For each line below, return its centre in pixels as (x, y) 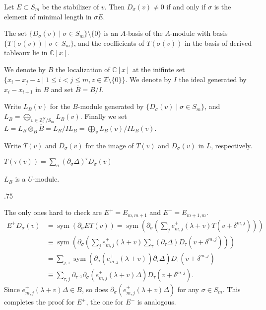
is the (223, 6)
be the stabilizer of (70, 6)
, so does (95, 289)
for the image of (110, 145)
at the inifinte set (159, 69)
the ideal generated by (213, 79)
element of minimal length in (48, 16)
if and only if (186, 6)
